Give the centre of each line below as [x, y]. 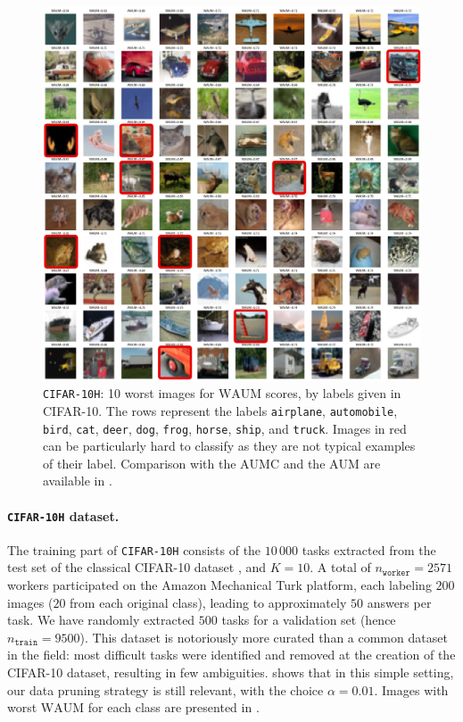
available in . [78, 481]
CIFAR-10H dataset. [63, 515]
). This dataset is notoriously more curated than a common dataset [264, 637]
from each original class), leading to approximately [208, 602]
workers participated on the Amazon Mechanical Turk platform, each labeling [219, 585]
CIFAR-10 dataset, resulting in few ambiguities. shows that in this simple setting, [231, 672]
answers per [399, 602]
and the [304, 463]
